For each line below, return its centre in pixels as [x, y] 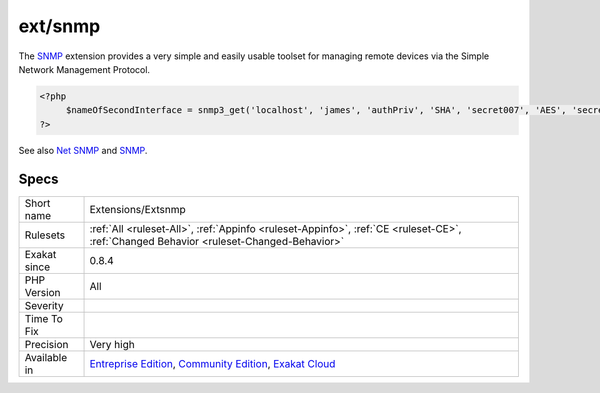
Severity [44, 305]
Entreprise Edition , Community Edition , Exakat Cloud [212, 363]
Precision [46, 344]
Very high [112, 344]
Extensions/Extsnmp [138, 209]
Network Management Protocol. [84, 69]
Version [42, 292]
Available [46, 357]
